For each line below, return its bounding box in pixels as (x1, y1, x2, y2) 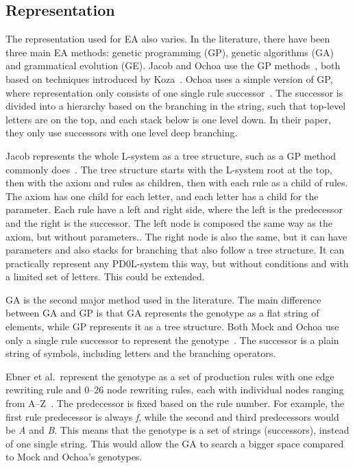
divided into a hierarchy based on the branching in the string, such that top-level (5, 99, 346, 113)
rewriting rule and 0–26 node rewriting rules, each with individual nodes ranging (5, 382, 344, 397)
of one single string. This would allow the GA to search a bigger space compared (5, 436, 344, 450)
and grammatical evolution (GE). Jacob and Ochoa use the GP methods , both (5, 58, 341, 73)
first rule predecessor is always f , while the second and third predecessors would (5, 409, 339, 423)
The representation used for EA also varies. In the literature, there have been (5, 32, 330, 46)
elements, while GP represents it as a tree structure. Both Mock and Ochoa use (5, 319, 339, 334)
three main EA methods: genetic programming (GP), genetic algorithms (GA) (5, 45, 334, 59)
